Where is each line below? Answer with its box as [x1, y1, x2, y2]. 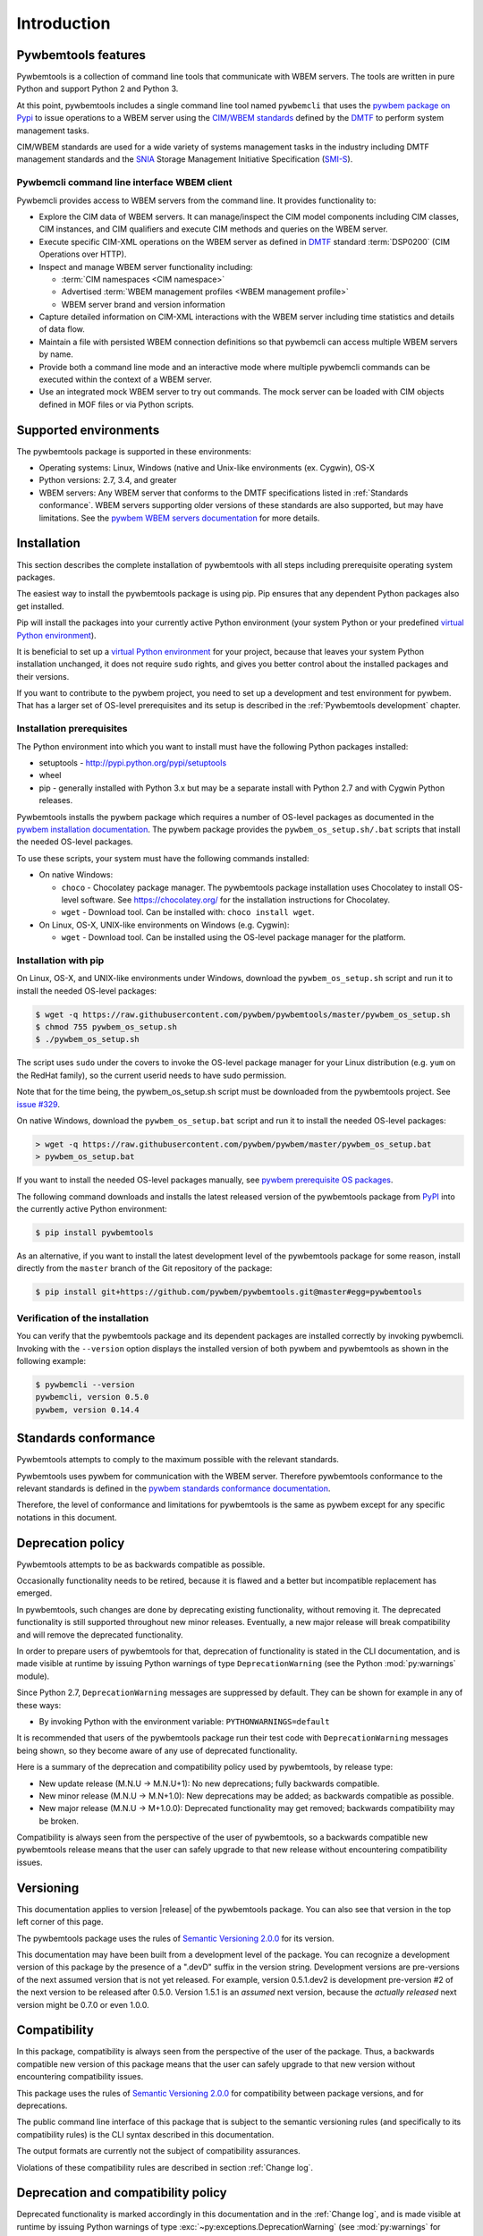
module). [16, 1671, 50, 1681]
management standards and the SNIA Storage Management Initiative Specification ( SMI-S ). [16, 154, 353, 165]
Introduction [16, 13, 111, 33]
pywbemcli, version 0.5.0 [35, 1392, 149, 1402]
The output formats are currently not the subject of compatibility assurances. [16, 2146, 301, 2156]
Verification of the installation [16, 1311, 149, 1324]
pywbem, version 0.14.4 [35, 1404, 140, 1415]
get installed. [16, 600, 64, 612]
